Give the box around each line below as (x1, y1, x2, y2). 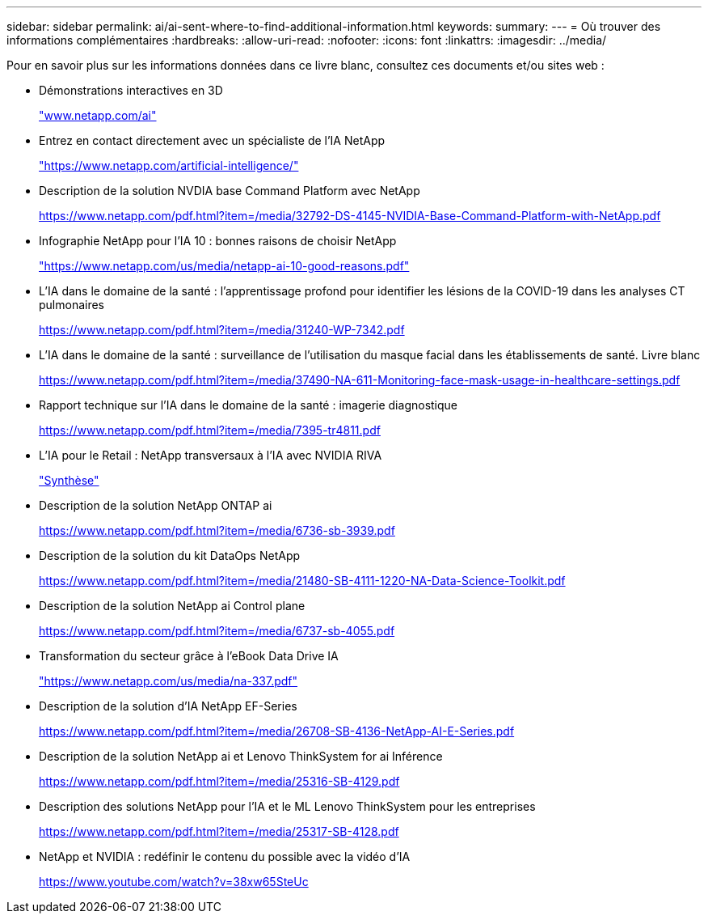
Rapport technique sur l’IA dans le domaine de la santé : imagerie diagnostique (39, 398, 457, 412)
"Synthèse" (39, 473, 99, 487)
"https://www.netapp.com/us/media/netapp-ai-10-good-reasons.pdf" (39, 259, 410, 273)
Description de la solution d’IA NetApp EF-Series (39, 699, 297, 713)
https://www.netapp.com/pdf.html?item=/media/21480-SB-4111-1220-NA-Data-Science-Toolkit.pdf (39, 574, 566, 587)
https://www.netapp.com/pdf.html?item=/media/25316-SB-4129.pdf (39, 774, 400, 788)
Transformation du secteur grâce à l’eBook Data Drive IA (39, 649, 339, 663)
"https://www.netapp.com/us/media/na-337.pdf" (39, 674, 298, 688)
